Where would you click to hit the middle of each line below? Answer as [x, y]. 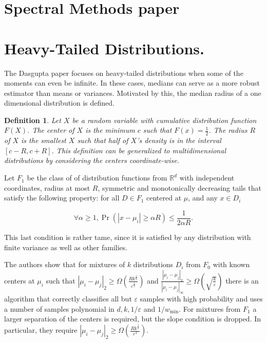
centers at [20, 280]
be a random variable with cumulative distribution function [164, 120]
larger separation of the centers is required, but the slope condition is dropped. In [133, 319]
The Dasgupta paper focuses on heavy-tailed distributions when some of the [124, 73]
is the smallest [44, 140]
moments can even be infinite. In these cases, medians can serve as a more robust [132, 83]
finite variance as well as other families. [66, 247]
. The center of [51, 130]
